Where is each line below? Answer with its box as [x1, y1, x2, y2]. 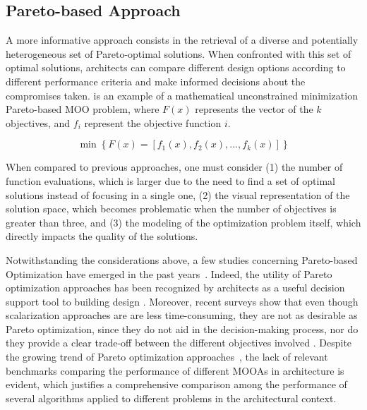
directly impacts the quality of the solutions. [6, 229, 198, 243]
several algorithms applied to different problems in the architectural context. [6, 390, 337, 405]
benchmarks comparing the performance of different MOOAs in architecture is [6, 363, 344, 378]
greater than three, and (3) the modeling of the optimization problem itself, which [6, 215, 361, 229]
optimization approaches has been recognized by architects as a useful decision [6, 280, 345, 295]
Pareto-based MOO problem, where [6, 102, 160, 116]
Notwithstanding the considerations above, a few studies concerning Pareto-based [6, 252, 358, 267]
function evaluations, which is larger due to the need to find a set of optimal [6, 173, 335, 188]
